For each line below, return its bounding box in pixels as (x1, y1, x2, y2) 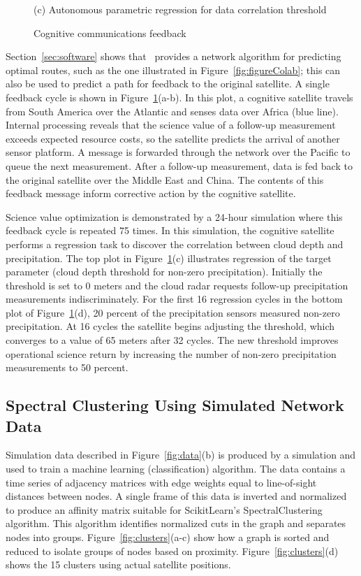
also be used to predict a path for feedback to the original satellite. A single (6, 76, 330, 91)
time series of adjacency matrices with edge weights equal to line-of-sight (6, 475, 317, 489)
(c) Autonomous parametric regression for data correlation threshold (34, 2, 327, 16)
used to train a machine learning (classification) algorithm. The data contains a (6, 461, 346, 476)
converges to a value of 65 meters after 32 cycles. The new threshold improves (6, 333, 339, 347)
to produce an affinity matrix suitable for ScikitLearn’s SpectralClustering (6, 502, 323, 517)
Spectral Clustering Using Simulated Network (6, 394, 344, 416)
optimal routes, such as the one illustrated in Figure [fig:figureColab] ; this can (6, 62, 341, 77)
